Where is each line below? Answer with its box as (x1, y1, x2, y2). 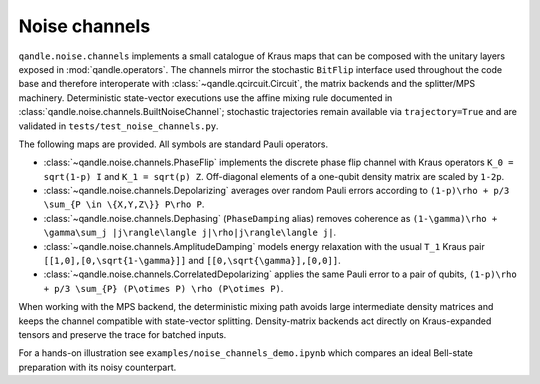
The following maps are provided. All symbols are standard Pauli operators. (18, 138, 329, 150)
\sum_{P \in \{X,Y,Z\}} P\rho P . (43, 198, 205, 210)
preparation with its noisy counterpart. (18, 361, 177, 373)
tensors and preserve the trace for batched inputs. (18, 328, 227, 340)
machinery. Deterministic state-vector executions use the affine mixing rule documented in (18, 91, 393, 104)
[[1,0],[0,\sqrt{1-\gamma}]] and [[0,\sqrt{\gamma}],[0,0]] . (43, 255, 341, 267)
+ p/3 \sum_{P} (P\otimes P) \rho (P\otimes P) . (43, 282, 284, 294)
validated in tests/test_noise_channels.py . (18, 120, 219, 132)
